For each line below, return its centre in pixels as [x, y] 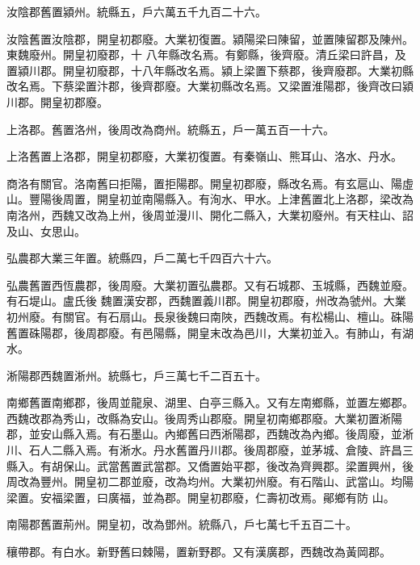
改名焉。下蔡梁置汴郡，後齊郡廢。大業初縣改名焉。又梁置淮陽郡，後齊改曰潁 [210, 86]
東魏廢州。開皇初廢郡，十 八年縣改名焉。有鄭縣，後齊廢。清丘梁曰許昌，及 [206, 54]
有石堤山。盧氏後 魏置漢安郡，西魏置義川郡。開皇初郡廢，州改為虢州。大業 [206, 301]
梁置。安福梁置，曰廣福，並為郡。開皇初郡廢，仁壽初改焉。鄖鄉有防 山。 [201, 497]
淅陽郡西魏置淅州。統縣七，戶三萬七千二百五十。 [136, 375]
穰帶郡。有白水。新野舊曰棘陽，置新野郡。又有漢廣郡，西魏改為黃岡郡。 [199, 552]
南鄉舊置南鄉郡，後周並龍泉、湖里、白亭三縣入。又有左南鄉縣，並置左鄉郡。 [210, 402]
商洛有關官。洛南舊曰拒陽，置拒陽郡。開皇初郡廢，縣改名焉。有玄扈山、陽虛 [210, 183]
